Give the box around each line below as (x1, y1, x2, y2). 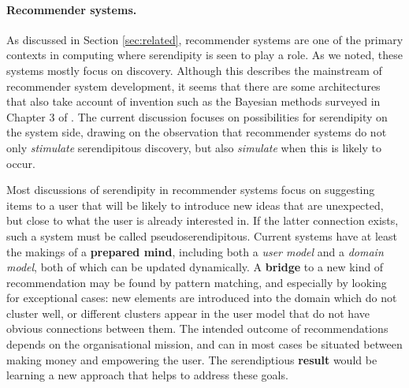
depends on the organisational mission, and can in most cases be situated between (6, 336, 403, 353)
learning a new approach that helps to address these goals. (6, 367, 288, 383)
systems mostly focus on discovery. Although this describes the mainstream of (6, 62, 382, 78)
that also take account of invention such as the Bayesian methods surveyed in (6, 93, 381, 110)
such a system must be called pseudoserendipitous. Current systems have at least (6, 227, 397, 244)
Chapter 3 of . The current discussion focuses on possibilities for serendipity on (6, 108, 388, 125)
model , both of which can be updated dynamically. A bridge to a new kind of (6, 259, 384, 275)
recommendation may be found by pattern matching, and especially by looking (6, 274, 387, 290)
